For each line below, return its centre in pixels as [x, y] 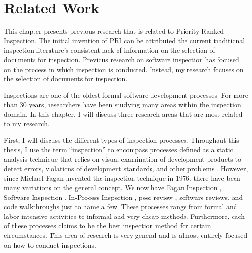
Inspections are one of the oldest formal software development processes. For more [126, 95]
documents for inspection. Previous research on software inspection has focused [122, 59]
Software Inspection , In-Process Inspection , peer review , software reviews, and [124, 197]
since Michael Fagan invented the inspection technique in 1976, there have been [122, 178]
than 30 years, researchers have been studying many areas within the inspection [123, 104]
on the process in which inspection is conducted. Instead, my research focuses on [124, 69]
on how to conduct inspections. [50, 244]
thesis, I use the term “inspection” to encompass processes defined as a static [118, 149]
